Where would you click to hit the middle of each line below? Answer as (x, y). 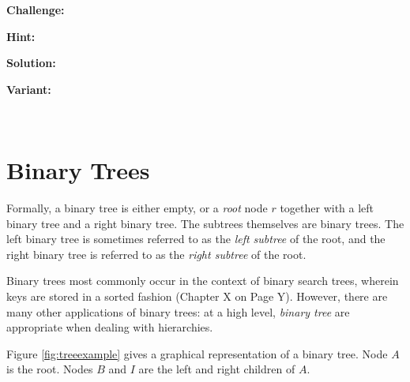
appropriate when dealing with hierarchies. (110, 327)
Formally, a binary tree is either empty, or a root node (137, 208)
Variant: (29, 89)
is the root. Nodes (50, 369)
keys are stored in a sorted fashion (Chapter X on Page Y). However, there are (197, 296)
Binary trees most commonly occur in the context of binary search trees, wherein (203, 281)
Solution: (31, 63)
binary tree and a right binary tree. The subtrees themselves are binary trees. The (205, 223)
